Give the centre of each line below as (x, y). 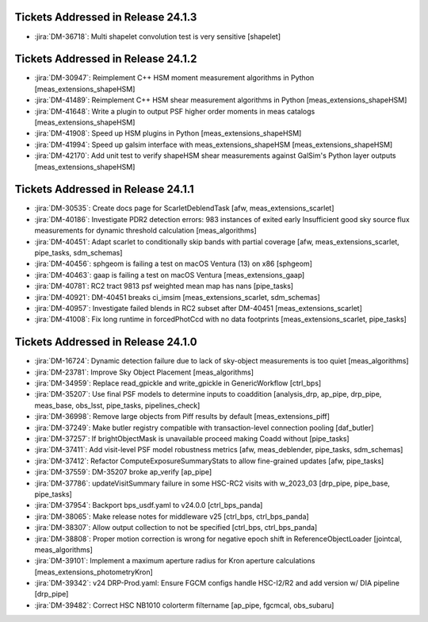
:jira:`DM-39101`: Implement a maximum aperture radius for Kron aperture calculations (175, 561)
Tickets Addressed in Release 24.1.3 (106, 17)
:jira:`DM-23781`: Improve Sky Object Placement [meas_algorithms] (144, 372)
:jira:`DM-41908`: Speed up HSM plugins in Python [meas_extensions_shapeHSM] (168, 133)
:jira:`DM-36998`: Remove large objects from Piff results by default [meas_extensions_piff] (182, 417)
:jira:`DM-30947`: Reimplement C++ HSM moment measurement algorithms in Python (174, 78)
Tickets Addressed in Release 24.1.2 (106, 59)
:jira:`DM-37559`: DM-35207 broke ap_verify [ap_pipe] (123, 472)
